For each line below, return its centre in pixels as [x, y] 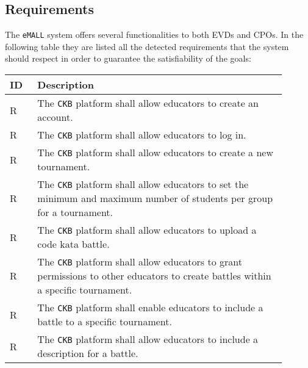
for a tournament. [75, 212]
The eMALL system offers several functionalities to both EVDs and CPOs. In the [154, 34]
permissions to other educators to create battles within [154, 276]
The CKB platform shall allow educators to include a [148, 339]
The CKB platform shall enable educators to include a [150, 308]
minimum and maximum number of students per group [155, 198]
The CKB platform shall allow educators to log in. [142, 135]
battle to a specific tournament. [105, 322]
